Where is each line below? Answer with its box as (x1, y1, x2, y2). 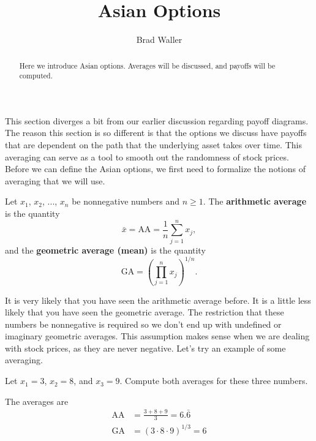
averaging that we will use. (5, 174, 105, 187)
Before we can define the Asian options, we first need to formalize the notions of (5, 162, 306, 175)
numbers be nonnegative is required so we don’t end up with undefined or (5, 317, 282, 330)
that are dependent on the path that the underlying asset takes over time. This (5, 138, 302, 151)
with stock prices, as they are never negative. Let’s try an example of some (5, 341, 286, 354)
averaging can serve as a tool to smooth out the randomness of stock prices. (5, 150, 289, 163)
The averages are (5, 394, 69, 407)
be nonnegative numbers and (72, 195, 180, 208)
